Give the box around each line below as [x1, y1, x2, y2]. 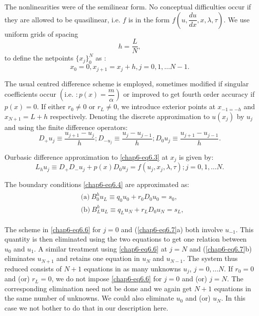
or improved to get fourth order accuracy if [123, 89, 255, 99]
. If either [37, 101, 66, 112]
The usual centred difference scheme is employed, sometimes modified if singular [4, 78, 249, 88]
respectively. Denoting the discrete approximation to [50, 111, 210, 121]
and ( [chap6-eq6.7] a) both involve [121, 224, 223, 234]
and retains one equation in [56, 253, 140, 263]
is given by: [179, 151, 214, 162]
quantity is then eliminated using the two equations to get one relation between [4, 234, 247, 244]
